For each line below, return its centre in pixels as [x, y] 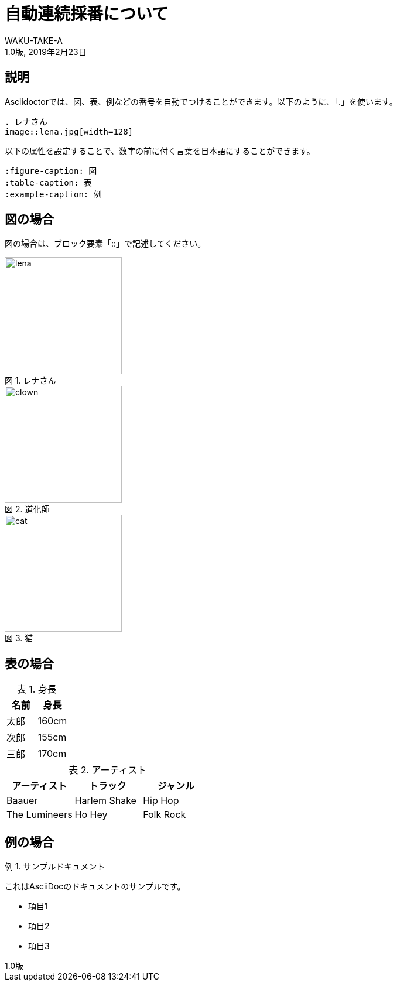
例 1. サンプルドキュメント [55, 867]
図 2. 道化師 [27, 509]
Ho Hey [91, 815]
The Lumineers [40, 815]
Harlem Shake [105, 801]
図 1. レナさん [30, 381]
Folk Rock [165, 815]
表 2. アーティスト [108, 770]
